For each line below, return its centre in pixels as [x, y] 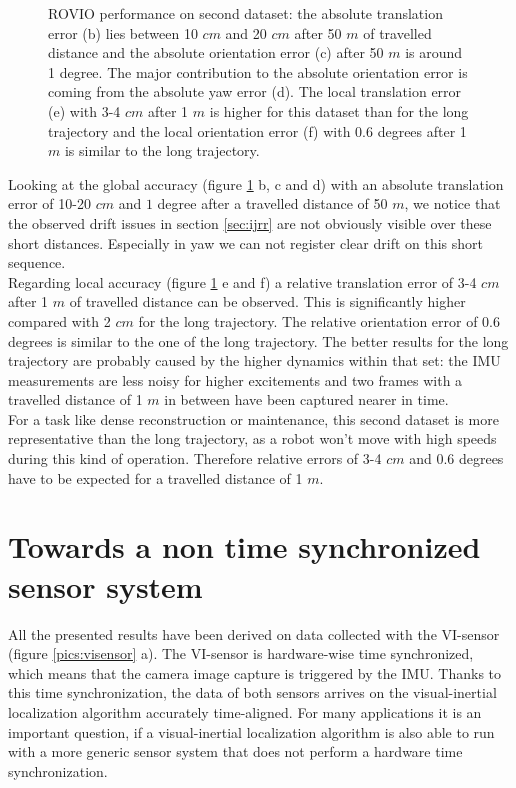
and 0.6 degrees [456, 458]
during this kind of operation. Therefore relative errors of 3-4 [195, 458]
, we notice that [452, 203]
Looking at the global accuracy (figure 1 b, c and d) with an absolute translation [256, 183]
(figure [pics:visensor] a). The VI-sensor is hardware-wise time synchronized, [241, 653]
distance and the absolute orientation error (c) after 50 [216, 52]
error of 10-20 [49, 203]
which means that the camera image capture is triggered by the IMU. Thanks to [255, 672]
